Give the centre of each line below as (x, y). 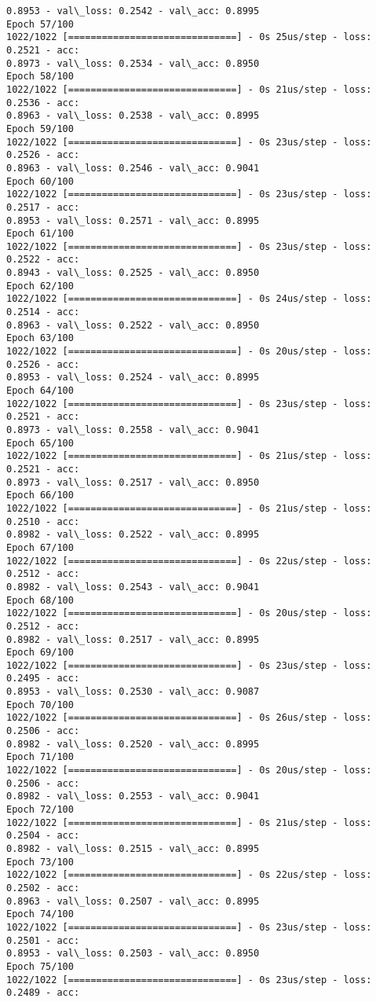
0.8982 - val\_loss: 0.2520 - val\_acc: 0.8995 (133, 744)
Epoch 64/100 (40, 391)
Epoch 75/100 (40, 966)
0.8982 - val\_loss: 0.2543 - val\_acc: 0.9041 (133, 587)
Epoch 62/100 (40, 286)
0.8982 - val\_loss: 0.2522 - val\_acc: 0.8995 (133, 535)
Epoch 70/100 (40, 705)
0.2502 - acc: (43, 888)
